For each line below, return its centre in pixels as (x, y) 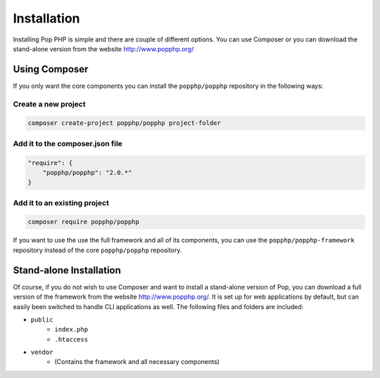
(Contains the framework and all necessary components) (137, 362)
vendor (42, 352)
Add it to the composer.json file (68, 143)
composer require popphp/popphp (84, 222)
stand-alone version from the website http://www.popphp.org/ (103, 48)
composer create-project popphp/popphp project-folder (124, 123)
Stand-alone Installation (67, 270)
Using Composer (51, 69)
